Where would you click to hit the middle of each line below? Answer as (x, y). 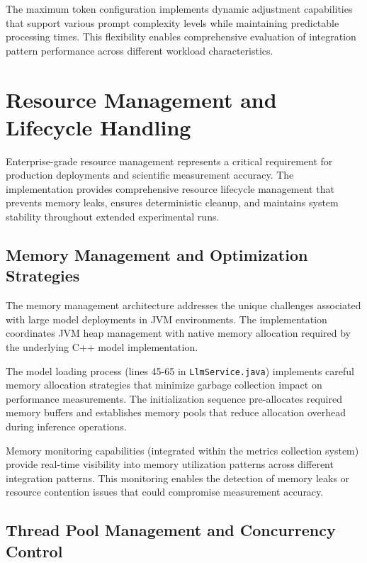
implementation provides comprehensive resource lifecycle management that (170, 188)
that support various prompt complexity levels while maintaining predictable (173, 22)
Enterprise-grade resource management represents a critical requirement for (169, 161)
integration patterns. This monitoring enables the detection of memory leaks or (178, 478)
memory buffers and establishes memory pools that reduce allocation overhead (176, 412)
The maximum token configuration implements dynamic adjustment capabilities (179, 9)
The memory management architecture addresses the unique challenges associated (183, 305)
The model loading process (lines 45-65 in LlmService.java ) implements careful (180, 370)
